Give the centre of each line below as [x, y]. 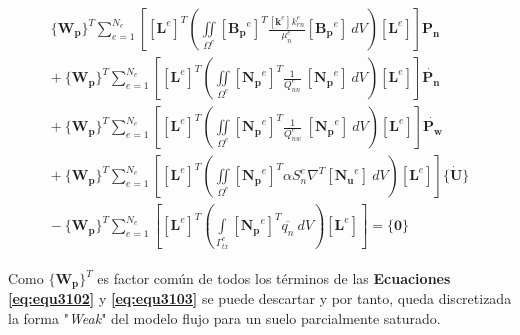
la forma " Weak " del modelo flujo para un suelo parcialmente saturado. [224, 318]
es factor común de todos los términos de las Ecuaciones [274, 278]
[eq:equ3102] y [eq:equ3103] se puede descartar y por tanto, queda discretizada [260, 298]
